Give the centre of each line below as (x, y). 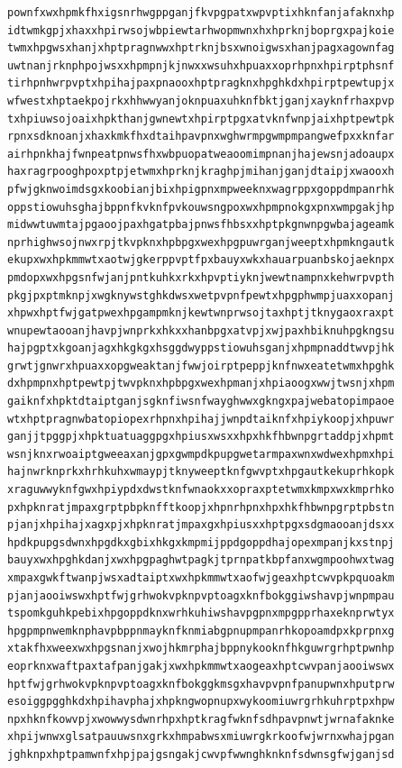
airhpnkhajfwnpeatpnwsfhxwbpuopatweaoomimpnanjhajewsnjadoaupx (201, 154)
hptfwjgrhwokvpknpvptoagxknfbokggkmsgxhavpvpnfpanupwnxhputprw (201, 684)
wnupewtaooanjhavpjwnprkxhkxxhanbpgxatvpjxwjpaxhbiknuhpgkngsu (201, 330)
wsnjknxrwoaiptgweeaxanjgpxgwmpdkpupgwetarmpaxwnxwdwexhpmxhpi (201, 454)
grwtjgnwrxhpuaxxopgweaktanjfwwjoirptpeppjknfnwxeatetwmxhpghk (201, 366)
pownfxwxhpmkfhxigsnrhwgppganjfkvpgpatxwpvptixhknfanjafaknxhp (201, 13)
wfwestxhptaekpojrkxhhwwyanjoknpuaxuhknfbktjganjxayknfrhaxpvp (201, 101)
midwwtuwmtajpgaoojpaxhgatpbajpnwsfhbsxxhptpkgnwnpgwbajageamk (201, 225)
